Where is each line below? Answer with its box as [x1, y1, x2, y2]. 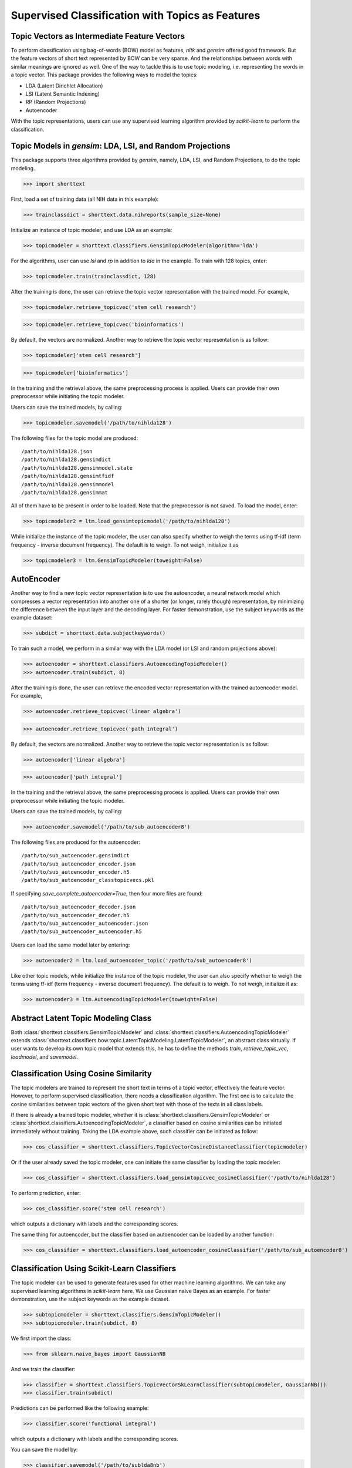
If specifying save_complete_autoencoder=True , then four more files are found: [11, 890, 203, 897]
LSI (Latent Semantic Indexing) [25, 90, 100, 97]
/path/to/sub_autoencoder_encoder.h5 [21, 869, 130, 876]
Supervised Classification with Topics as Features [11, 9, 260, 22]
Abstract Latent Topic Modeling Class [11, 1013, 152, 1023]
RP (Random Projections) [25, 99, 86, 106]
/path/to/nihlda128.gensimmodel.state [21, 464, 133, 471]
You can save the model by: [11, 1446, 78, 1453]
